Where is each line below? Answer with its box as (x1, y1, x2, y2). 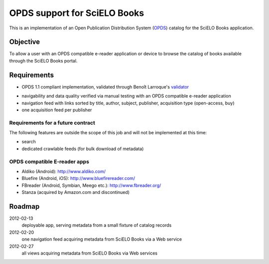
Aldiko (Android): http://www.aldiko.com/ (21, 168, 106, 174)
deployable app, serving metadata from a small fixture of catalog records (21, 222, 172, 228)
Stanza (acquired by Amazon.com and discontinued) (21, 189, 130, 195)
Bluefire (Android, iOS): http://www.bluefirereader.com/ (21, 176, 135, 181)
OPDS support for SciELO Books (9, 7, 144, 18)
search (21, 139, 36, 145)
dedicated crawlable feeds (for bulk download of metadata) (21, 146, 144, 152)
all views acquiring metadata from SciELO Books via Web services (21, 250, 158, 256)
